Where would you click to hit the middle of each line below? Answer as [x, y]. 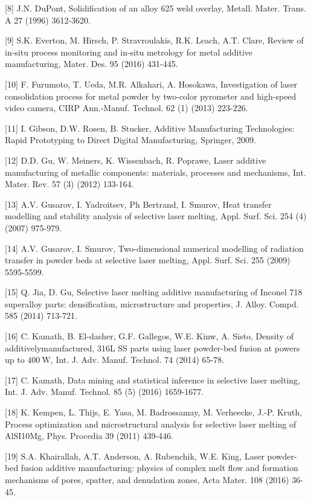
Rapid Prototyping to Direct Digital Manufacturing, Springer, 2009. [131, 140]
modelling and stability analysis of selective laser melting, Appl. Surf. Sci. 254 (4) [156, 216]
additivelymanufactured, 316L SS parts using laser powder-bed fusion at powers [152, 348]
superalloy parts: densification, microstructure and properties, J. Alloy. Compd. [152, 303]
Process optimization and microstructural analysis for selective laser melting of [151, 424]
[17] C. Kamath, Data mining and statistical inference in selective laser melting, [153, 380]
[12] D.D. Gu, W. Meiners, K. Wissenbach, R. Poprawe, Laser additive [136, 160]
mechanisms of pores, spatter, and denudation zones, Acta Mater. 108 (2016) [147, 479]
